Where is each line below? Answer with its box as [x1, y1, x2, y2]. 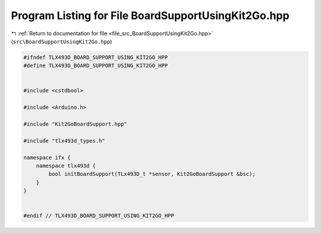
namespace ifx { [23, 154, 71, 161]
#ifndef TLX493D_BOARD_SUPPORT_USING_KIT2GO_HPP [23, 54, 168, 61]
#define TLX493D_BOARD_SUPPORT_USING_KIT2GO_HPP [23, 63, 168, 69]
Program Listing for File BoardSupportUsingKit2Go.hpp [11, 9, 289, 22]
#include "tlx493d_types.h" [23, 137, 105, 144]
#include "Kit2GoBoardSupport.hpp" [23, 121, 127, 128]
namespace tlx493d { [36, 163, 96, 169]
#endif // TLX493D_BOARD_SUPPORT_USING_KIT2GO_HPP [23, 212, 175, 219]
